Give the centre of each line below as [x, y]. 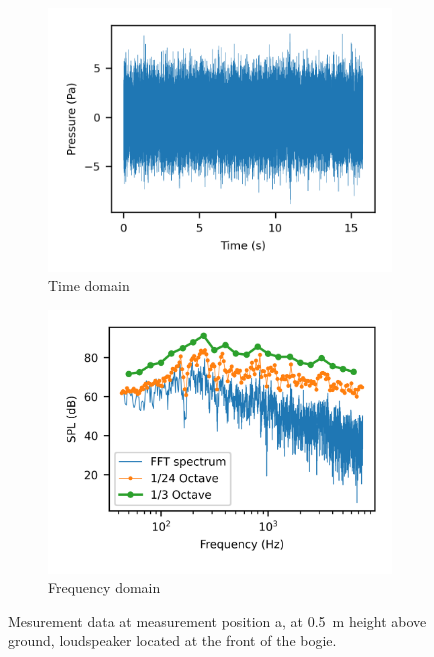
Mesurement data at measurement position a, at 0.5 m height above [217, 620]
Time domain [89, 285]
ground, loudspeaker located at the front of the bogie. [172, 640]
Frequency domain [104, 587]
